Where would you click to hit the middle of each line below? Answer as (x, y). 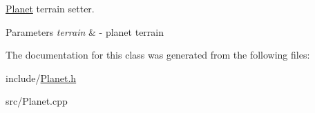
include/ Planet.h (41, 78)
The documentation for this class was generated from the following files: (158, 55)
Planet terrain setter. (50, 8)
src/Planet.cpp (37, 101)
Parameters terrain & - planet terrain (85, 31)
